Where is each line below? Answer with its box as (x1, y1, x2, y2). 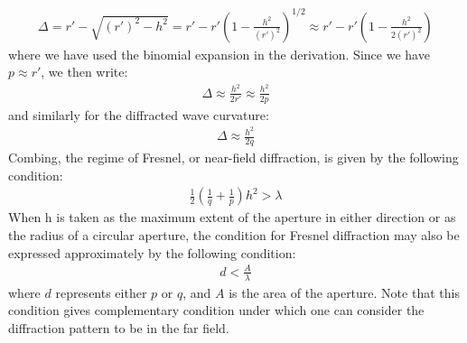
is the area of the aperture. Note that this (229, 283, 460, 301)
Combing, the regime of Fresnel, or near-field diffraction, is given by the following (8, 148, 459, 167)
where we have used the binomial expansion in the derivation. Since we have (8, 44, 430, 63)
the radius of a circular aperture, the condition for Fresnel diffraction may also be (8, 226, 460, 244)
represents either (55, 283, 147, 301)
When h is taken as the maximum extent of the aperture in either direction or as (8, 208, 456, 227)
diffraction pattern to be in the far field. (8, 318, 229, 337)
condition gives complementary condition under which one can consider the (8, 301, 425, 320)
